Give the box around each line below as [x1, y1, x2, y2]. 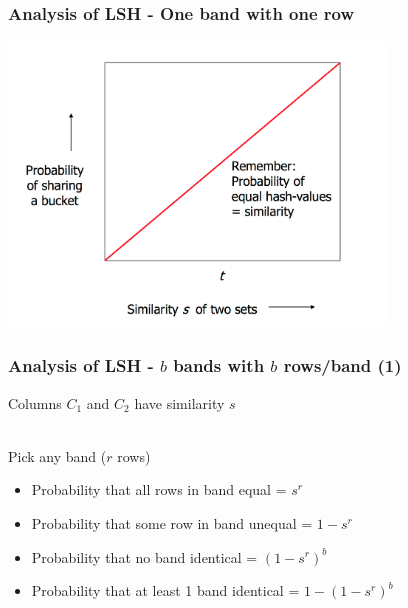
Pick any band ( [8, 445, 107, 466]
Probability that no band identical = [31, 546, 258, 567]
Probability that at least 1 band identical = [31, 580, 300, 601]
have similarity [134, 392, 225, 413]
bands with [173, 353, 265, 378]
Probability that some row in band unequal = [31, 512, 313, 533]
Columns [8, 392, 62, 413]
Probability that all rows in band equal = [31, 479, 287, 500]
